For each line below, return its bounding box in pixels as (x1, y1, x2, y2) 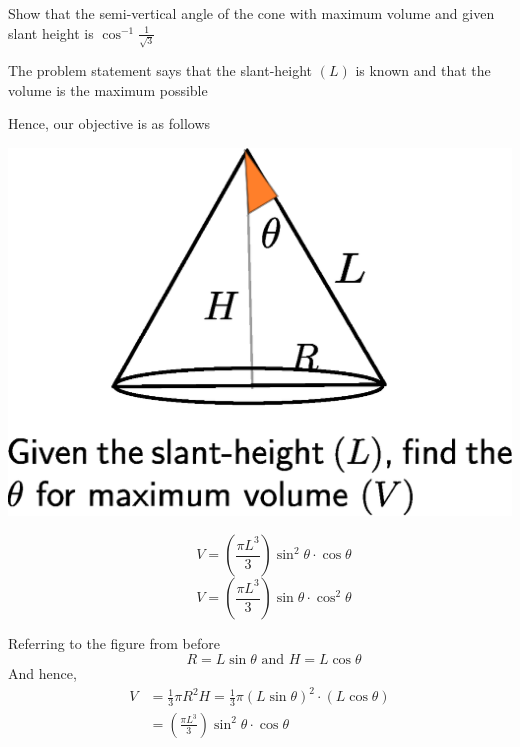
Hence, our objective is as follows (8, 113, 211, 134)
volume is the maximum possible (8, 79, 208, 100)
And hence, (8, 662, 77, 683)
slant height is (8, 22, 94, 43)
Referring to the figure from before (8, 633, 220, 654)
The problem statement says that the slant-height (8, 60, 313, 81)
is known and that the (355, 60, 491, 81)
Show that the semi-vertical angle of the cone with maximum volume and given (8, 3, 495, 23)
